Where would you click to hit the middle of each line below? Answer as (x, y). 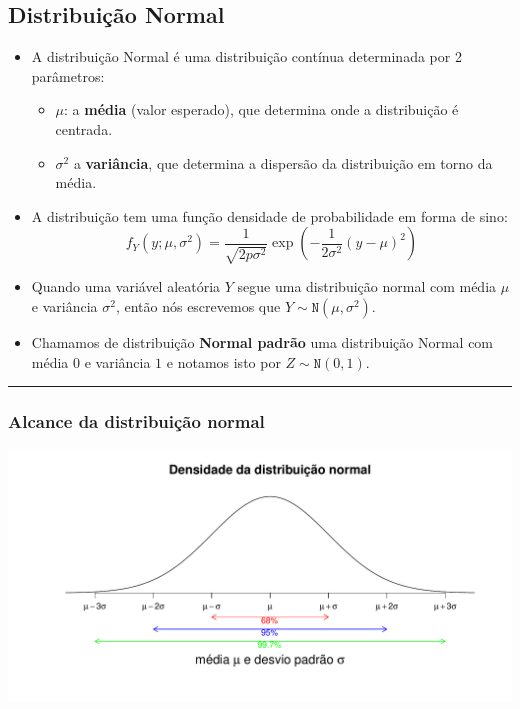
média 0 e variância (91, 361)
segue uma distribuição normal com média (367, 286)
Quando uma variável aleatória (126, 286)
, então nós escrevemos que (198, 305)
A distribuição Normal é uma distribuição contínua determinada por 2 (246, 56)
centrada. (84, 128)
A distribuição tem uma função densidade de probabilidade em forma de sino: (269, 215)
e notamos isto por (223, 361)
